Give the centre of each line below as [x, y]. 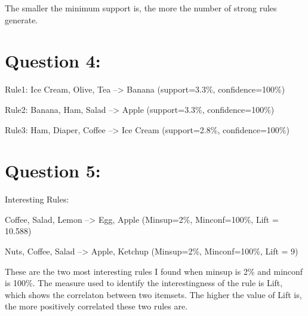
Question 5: [53, 171]
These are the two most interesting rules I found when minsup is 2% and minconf [154, 271]
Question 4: [53, 61]
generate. [21, 19]
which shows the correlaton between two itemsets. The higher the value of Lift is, [153, 294]
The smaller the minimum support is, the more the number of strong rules [141, 8]
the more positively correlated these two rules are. [96, 306]
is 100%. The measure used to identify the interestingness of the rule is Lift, [144, 283]
